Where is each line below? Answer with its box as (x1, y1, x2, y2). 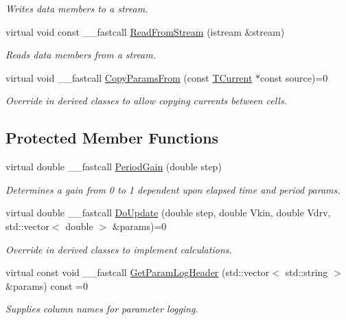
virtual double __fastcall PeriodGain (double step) (5, 159, 222, 174)
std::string (285, 265, 328, 279)
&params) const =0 (5, 278, 88, 293)
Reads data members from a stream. (5, 47, 157, 62)
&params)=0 (112, 218, 167, 233)
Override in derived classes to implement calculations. (5, 242, 232, 256)
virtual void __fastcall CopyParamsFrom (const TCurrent (5, 70, 253, 84)
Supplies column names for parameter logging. (5, 301, 198, 316)
